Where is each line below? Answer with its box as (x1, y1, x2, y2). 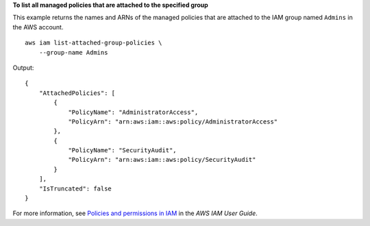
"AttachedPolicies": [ (38, 89, 116, 97)
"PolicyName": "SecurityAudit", (68, 147, 177, 154)
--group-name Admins (38, 48, 108, 56)
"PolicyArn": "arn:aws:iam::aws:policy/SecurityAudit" (68, 156, 256, 164)
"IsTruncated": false (38, 184, 112, 193)
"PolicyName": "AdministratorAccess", (68, 108, 199, 116)
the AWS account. (12, 23, 64, 31)
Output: (12, 63, 34, 72)
